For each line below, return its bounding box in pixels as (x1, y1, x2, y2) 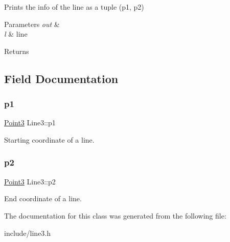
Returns (4, 45, 29, 56)
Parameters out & (4, 18, 60, 29)
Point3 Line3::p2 (4, 176, 56, 186)
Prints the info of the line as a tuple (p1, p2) (4, 2, 144, 12)
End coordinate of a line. (4, 193, 82, 204)
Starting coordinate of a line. (4, 134, 95, 145)
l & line (4, 29, 28, 39)
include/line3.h (4, 227, 51, 238)
